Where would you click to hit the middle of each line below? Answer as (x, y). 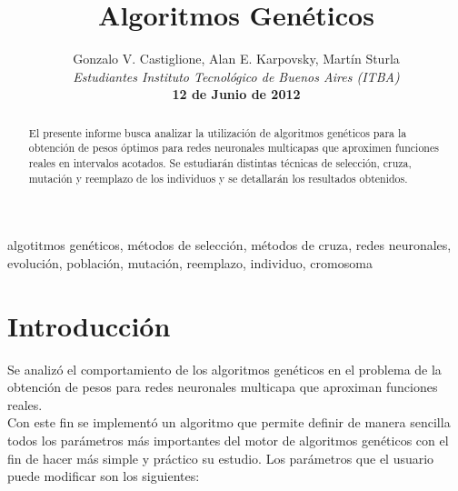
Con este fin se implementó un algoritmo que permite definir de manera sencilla (229, 422)
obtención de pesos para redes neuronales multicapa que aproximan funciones (223, 387)
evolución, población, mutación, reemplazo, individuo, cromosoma (190, 262)
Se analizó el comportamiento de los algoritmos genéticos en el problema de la (224, 369)
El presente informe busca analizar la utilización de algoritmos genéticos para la (218, 132)
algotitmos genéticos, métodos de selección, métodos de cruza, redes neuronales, (229, 245)
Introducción (89, 325)
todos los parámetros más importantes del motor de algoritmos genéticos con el (228, 441)
